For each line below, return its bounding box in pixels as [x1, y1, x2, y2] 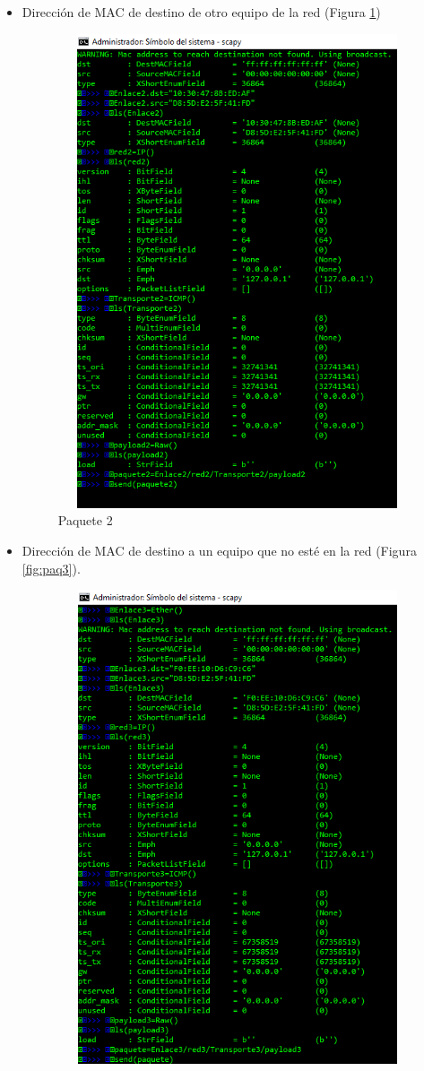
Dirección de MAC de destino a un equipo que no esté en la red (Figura [22, 540, 417, 559]
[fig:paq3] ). [22, 558, 81, 577]
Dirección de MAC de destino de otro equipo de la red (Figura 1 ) [22, 3, 381, 21]
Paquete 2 [57, 511, 113, 530]
